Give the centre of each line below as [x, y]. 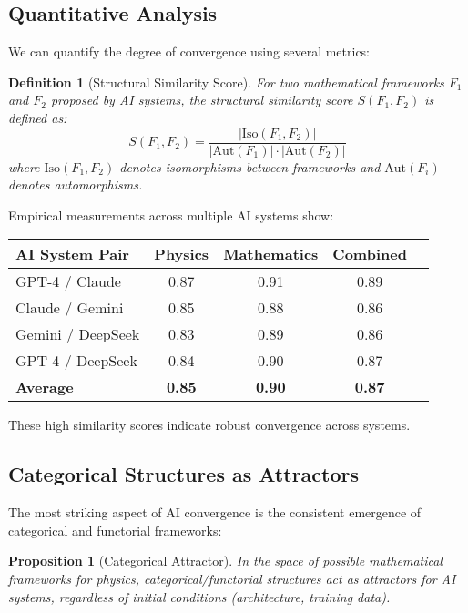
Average [45, 387]
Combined [370, 254]
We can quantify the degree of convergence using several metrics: [189, 51]
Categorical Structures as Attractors [184, 474]
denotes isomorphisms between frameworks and [250, 166]
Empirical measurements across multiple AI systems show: [171, 215]
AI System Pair [72, 254]
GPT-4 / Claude [68, 281]
